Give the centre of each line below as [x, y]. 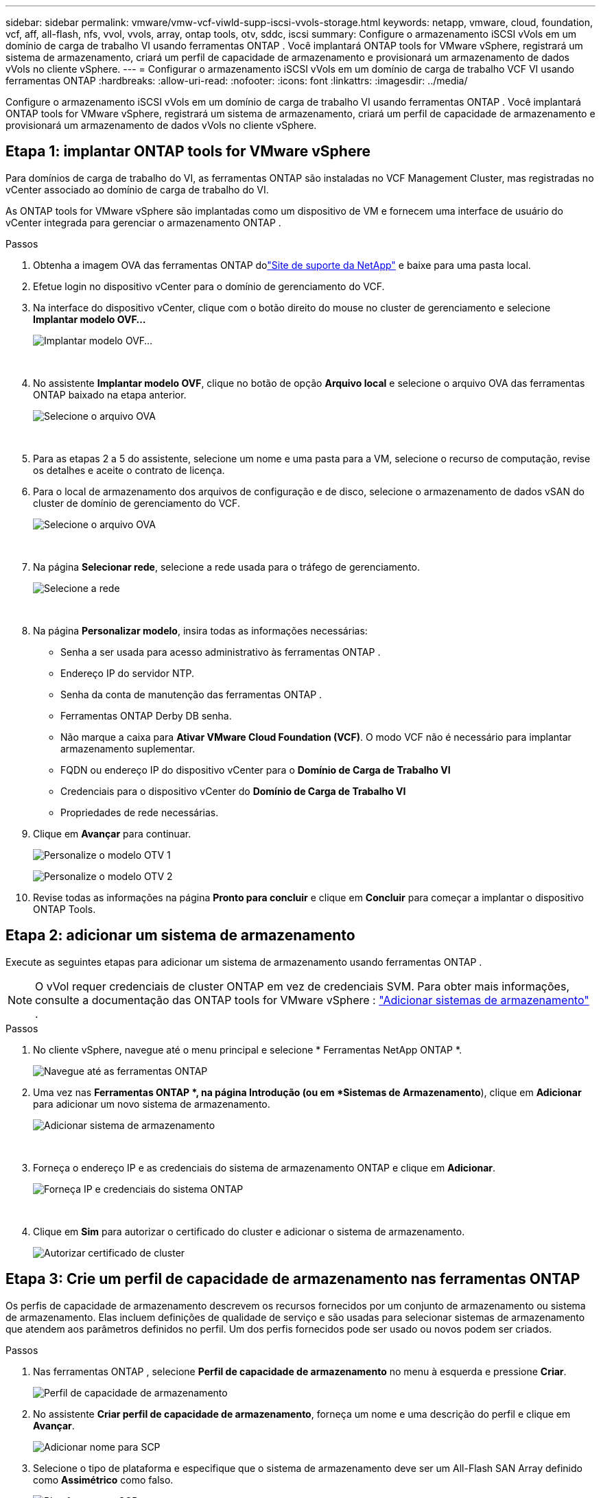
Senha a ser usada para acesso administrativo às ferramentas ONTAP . [221, 652]
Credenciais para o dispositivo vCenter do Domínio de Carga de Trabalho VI [233, 791]
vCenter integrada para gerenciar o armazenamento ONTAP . [143, 222]
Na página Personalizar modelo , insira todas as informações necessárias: [200, 630]
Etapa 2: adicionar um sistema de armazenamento [180, 936]
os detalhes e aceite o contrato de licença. [129, 470]
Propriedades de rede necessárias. [140, 812]
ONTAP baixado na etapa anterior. [110, 394]
